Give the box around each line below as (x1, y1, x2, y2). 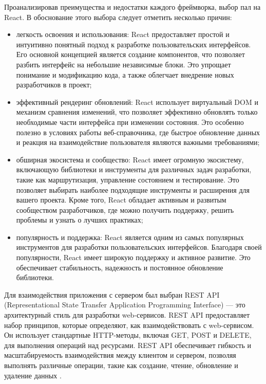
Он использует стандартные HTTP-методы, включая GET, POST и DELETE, (4, 330, 252, 340)
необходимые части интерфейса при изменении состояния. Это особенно (16, 116, 244, 127)
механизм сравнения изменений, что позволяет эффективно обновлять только (16, 106, 258, 117)
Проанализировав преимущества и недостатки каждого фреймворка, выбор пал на (4, 2, 261, 12)
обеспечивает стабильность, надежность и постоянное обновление (16, 262, 223, 272)
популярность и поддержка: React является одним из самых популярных (16, 231, 244, 242)
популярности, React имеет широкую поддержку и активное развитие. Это (16, 252, 251, 263)
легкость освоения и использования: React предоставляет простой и (16, 29, 230, 40)
